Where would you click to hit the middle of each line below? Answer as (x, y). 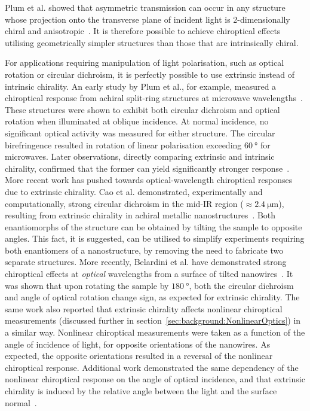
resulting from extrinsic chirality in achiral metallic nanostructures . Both (140, 215)
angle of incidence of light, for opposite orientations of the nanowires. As (138, 344)
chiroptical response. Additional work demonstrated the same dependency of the (152, 367)
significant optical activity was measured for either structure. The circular (140, 133)
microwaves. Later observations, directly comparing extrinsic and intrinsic (140, 156)
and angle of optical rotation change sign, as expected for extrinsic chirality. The (152, 297)
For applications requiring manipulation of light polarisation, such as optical (145, 63)
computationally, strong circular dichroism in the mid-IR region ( (124, 203)
